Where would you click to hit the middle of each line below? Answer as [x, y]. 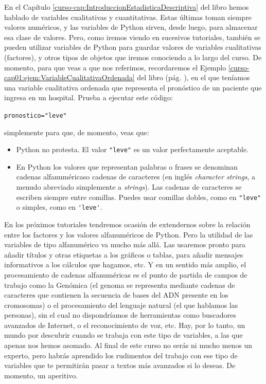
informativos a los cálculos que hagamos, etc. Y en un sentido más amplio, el [125, 264]
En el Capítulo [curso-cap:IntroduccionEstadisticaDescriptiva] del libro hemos [127, 7]
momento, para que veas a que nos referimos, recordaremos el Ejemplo [115, 67]
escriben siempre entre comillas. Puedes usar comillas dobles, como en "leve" [139, 197]
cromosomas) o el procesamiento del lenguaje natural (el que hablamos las [121, 305]
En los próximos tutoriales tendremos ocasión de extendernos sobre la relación [127, 224]
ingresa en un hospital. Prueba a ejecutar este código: [88, 97]
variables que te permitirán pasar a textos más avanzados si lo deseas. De [120, 365]
